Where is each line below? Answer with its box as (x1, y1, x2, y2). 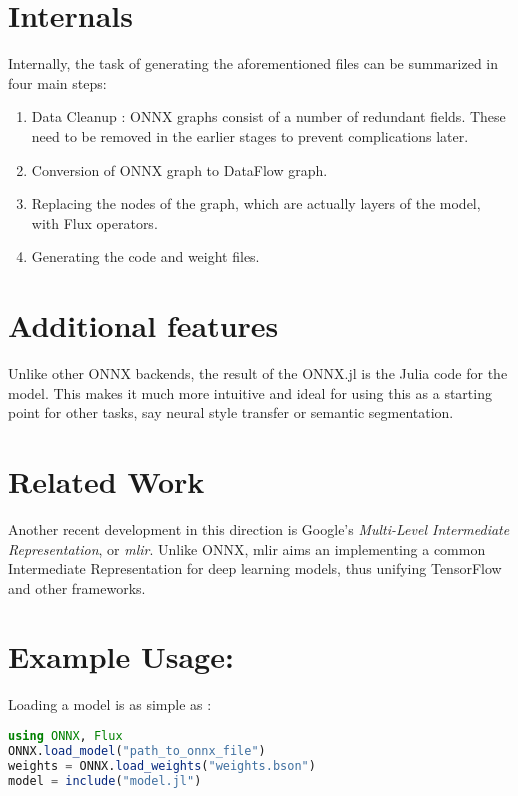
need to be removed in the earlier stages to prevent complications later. (31, 125, 469, 146)
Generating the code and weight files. (31, 246, 260, 267)
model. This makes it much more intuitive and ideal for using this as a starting (8, 382, 492, 403)
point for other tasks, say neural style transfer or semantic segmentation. (8, 402, 454, 423)
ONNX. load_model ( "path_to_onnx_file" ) (8, 743, 266, 758)
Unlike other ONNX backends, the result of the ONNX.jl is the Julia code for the (8, 363, 508, 383)
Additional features (8, 305, 279, 346)
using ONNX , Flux (8, 729, 123, 743)
